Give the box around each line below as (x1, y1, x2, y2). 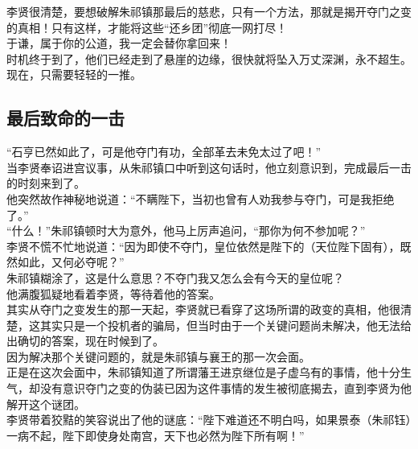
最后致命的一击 (6, 105, 125, 130)
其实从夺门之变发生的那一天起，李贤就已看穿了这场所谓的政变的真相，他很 (6, 301, 400, 318)
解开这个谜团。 (6, 395, 85, 412)
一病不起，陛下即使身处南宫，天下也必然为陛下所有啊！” (6, 426, 305, 443)
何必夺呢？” (62, 253, 125, 270)
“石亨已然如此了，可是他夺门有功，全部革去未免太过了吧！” (6, 143, 322, 160)
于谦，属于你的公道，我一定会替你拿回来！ (6, 35, 232, 51)
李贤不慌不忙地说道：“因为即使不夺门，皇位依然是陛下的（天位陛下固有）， (6, 237, 400, 254)
